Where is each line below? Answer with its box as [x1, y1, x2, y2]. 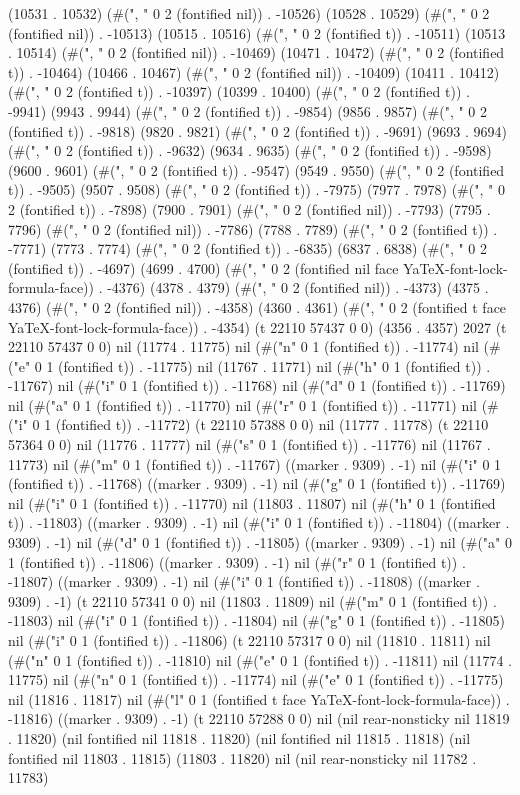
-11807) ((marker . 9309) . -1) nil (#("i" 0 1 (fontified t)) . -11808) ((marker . [8, 571, 480, 592]
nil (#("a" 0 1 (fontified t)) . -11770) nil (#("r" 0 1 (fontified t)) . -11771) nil [8, 394, 477, 415]
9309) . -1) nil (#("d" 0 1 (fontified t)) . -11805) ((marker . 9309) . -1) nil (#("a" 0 [8, 532, 512, 553]
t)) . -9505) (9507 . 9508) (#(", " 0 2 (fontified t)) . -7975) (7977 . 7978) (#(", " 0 [8, 179, 505, 200]
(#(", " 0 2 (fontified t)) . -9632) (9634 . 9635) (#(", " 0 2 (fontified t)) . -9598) [8, 140, 492, 161]
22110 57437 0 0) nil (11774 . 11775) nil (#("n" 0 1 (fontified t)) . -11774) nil [8, 336, 479, 357]
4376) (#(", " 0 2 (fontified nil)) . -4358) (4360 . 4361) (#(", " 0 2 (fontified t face [8, 296, 507, 317]
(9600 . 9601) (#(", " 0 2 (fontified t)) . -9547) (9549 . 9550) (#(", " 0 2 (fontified [8, 159, 505, 180]
